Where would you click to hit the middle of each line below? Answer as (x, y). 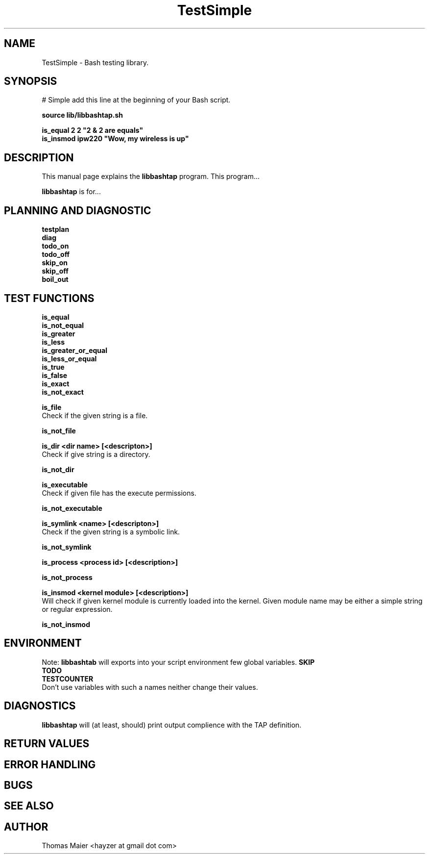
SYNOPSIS (31, 81)
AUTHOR (26, 827)
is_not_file (59, 430)
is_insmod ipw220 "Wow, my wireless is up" (115, 139)
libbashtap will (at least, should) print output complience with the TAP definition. (172, 725)
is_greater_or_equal (74, 350)
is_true (53, 367)
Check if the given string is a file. (95, 415)
